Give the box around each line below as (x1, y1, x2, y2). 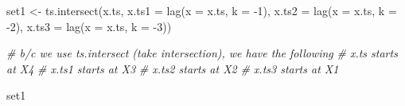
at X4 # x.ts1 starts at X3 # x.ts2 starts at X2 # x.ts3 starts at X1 (6, 60, 339, 77)
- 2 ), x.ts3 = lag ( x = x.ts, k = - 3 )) (6, 18, 172, 34)
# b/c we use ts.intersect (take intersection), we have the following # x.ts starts (6, 45, 398, 61)
